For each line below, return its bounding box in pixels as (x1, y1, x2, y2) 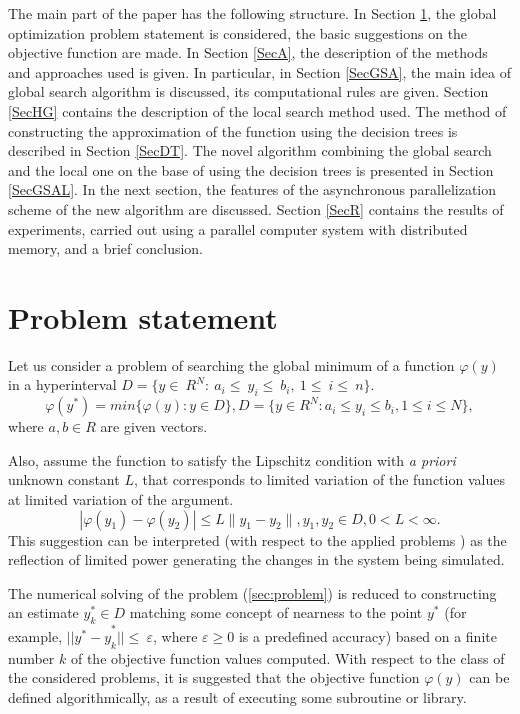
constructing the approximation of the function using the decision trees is (8, 120, 458, 141)
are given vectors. (100, 416, 208, 437)
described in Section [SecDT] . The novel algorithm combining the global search (8, 140, 492, 161)
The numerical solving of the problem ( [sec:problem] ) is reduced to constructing (8, 582, 497, 603)
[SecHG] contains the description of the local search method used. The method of (8, 100, 507, 121)
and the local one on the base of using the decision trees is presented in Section (8, 159, 494, 180)
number (8, 647, 55, 668)
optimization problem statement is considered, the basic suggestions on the (8, 22, 468, 43)
